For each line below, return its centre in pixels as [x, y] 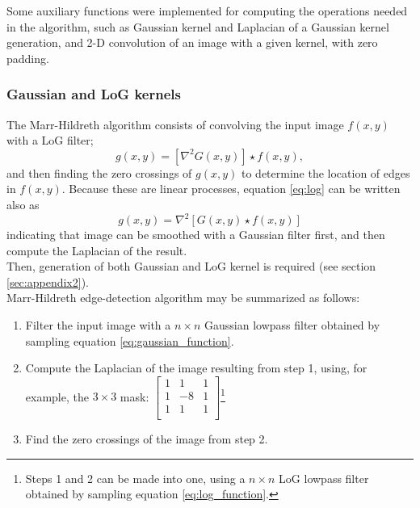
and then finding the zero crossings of [99, 172]
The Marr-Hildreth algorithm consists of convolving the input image [175, 124]
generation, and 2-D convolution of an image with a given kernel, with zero [192, 42]
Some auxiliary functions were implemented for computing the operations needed [207, 10]
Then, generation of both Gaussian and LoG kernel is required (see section [191, 266]
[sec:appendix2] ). [48, 281]
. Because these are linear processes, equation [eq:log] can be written [231, 189]
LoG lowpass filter [324, 478]
